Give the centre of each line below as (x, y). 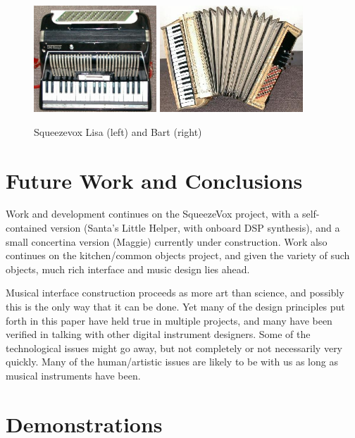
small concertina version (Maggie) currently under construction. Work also (167, 241)
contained (26, 228)
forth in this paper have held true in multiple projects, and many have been (169, 320)
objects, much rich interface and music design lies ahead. (128, 269)
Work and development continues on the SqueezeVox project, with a (152, 214)
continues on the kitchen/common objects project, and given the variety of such (178, 255)
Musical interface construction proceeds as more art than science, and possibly (175, 293)
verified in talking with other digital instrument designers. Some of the (158, 334)
